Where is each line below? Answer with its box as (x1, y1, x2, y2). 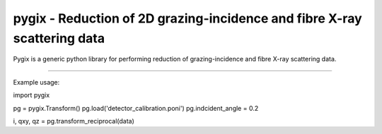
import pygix (13, 91, 50, 99)
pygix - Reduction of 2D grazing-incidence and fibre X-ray (13, 11, 362, 26)
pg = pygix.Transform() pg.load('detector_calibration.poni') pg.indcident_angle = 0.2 (13, 104, 259, 112)
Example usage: (13, 78, 60, 86)
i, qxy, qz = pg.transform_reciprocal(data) (13, 116, 134, 125)
